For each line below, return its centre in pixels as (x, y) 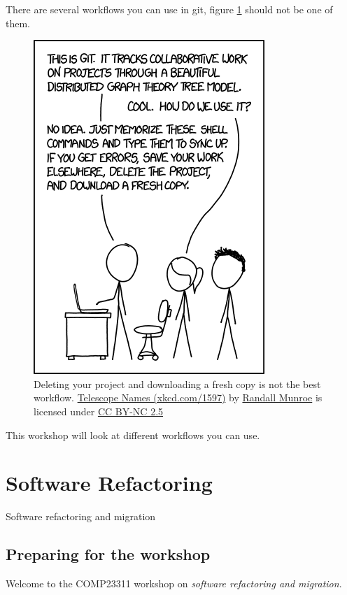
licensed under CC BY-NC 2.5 (99, 411)
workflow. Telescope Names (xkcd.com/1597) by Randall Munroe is (178, 397)
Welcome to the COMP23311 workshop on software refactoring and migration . (174, 583)
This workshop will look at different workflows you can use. (133, 435)
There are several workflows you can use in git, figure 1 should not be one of (169, 9)
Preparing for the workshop (108, 554)
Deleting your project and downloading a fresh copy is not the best (177, 383)
